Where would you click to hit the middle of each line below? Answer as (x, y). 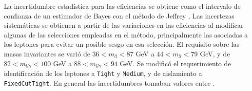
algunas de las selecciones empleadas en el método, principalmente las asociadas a (126, 34)
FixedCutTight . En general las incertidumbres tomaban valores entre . (109, 82)
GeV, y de (215, 53)
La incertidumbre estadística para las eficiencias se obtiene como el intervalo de (122, 6)
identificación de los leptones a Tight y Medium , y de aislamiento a (103, 73)
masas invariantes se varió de (47, 53)
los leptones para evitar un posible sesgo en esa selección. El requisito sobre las (122, 44)
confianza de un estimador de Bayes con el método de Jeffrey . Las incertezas (119, 15)
